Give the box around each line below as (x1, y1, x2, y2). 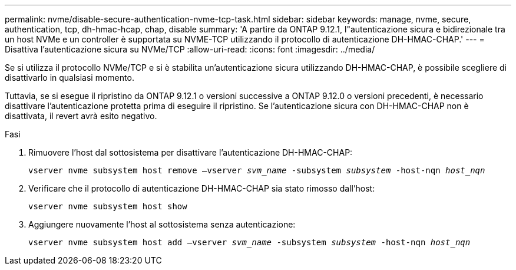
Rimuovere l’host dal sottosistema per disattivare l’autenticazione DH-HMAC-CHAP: (28, 147, 353, 157)
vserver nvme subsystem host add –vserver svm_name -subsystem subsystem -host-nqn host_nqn (28, 238, 471, 247)
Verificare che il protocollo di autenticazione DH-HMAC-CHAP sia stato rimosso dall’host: (28, 183, 375, 193)
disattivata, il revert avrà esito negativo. (5, 111, 157, 121)
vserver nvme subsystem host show (28, 202, 187, 211)
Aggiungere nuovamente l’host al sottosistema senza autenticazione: (28, 219, 296, 229)
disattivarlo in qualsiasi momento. (5, 73, 134, 83)
